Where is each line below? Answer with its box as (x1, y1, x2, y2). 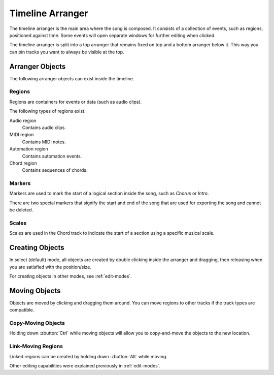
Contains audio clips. (22, 124, 66, 131)
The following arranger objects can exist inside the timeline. (9, 75, 134, 81)
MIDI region (9, 132, 34, 138)
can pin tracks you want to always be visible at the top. (9, 49, 124, 55)
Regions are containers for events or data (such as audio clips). (9, 99, 142, 105)
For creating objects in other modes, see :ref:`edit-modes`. (9, 273, 132, 279)
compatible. (9, 307, 35, 313)
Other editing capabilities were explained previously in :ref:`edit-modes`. (9, 363, 161, 368)
